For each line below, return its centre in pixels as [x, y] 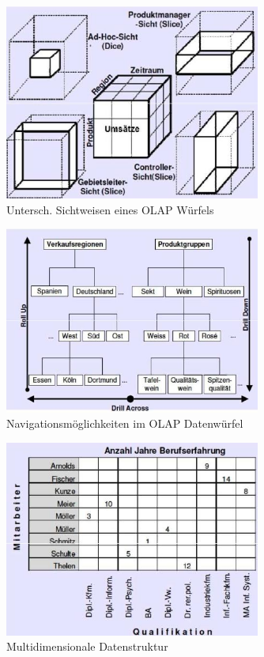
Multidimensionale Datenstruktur [87, 646]
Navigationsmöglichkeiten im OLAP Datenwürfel [125, 423]
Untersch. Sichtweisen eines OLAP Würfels [110, 209]
